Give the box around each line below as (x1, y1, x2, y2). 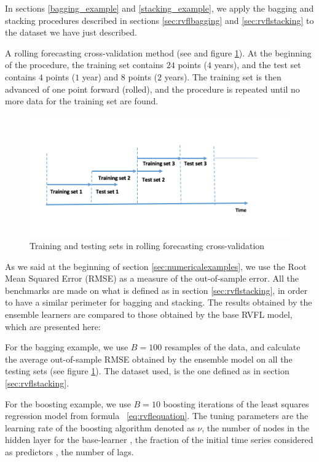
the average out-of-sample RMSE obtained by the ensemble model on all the (5, 352, 293, 365)
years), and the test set (214, 58, 301, 71)
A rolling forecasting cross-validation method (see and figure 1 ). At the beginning (5, 46, 312, 59)
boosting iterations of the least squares (163, 397, 309, 410)
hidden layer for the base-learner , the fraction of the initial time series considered (5, 433, 313, 446)
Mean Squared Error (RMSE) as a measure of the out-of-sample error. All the (5, 272, 299, 285)
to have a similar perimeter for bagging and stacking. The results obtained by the (5, 296, 312, 309)
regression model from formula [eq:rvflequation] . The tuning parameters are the (5, 409, 309, 422)
